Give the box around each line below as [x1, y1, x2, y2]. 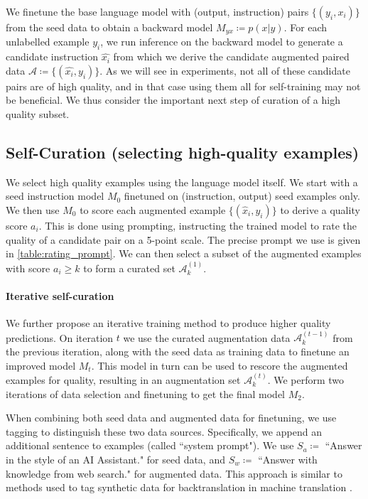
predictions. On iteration [6, 330, 114, 345]
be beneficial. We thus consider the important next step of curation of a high [6, 92, 340, 107]
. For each [283, 20, 328, 34]
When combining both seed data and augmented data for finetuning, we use [6, 410, 337, 425]
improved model [6, 358, 76, 372]
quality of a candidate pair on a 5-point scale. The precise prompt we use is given [6, 232, 361, 247]
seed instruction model [6, 188, 104, 203]
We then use [6, 203, 60, 218]
